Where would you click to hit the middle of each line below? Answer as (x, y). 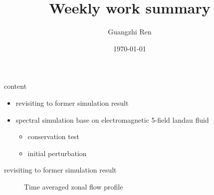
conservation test (53, 136)
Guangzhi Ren (130, 32)
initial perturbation (57, 153)
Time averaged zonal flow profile (74, 186)
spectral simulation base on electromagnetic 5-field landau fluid (112, 119)
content (15, 86)
